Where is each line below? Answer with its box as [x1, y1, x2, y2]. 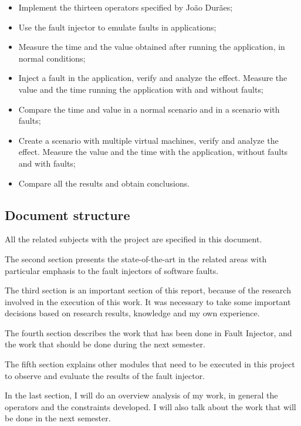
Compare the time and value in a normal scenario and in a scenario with [18, 103, 280, 115]
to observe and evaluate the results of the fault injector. [5, 369, 205, 381]
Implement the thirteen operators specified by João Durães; [18, 1, 233, 13]
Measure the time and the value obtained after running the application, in [18, 40, 285, 53]
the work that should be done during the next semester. [5, 338, 205, 350]
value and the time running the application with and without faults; [18, 83, 263, 95]
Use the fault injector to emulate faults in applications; [18, 21, 217, 33]
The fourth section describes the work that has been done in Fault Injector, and [5, 326, 292, 339]
